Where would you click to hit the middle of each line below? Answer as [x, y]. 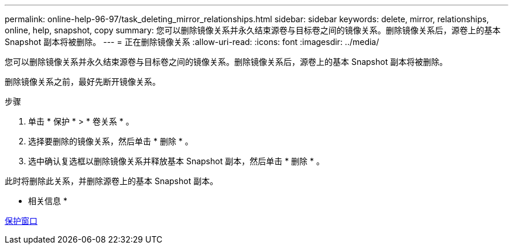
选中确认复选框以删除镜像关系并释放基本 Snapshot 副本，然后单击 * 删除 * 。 [176, 161]
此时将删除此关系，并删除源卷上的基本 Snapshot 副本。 [112, 181]
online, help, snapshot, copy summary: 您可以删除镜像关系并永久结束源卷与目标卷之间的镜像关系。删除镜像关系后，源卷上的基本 [253, 30]
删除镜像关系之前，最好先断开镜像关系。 [83, 82]
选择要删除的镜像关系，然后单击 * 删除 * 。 [111, 141]
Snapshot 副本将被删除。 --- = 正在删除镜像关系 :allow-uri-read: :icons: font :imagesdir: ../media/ [192, 42]
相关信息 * [48, 201]
